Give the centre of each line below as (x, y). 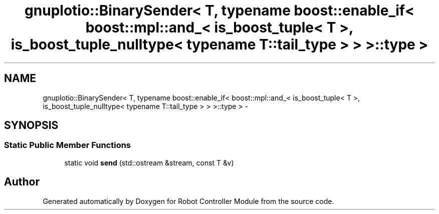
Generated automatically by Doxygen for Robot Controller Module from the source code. (188, 201)
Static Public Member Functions (68, 145)
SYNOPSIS (31, 125)
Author (22, 182)
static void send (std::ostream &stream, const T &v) (149, 162)
